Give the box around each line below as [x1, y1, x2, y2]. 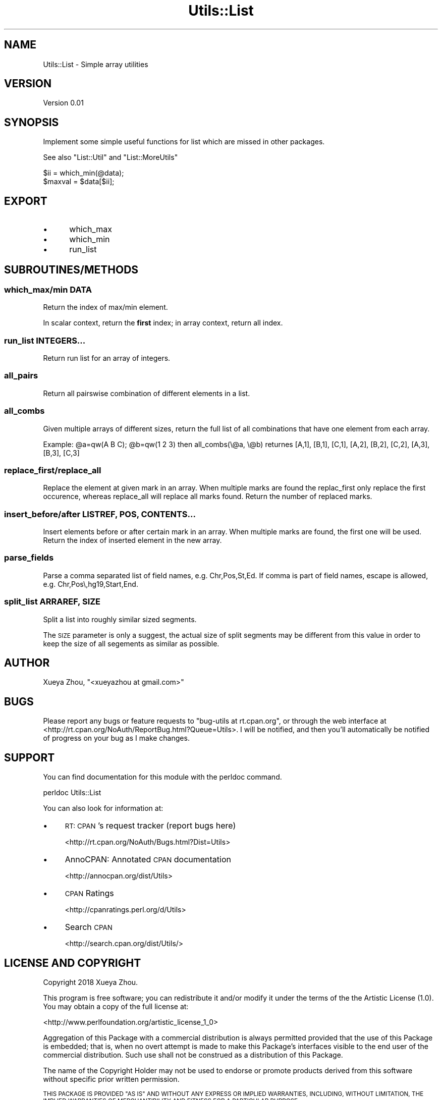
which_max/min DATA [4, 284, 92, 295]
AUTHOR [4, 656, 50, 670]
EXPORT [4, 194, 47, 207]
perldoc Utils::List [43, 788, 101, 797]
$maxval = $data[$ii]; [43, 177, 115, 186]
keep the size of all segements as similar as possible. [43, 639, 219, 648]
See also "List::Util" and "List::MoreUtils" [43, 153, 178, 162]
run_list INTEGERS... [4, 335, 86, 346]
